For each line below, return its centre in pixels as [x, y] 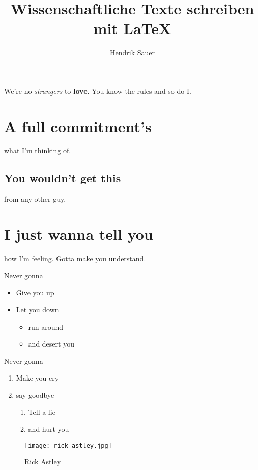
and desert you [51, 344]
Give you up [35, 292]
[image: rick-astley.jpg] [68, 445]
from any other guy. [35, 199]
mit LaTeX [132, 28]
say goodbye [35, 395]
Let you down [37, 309]
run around [46, 326]
